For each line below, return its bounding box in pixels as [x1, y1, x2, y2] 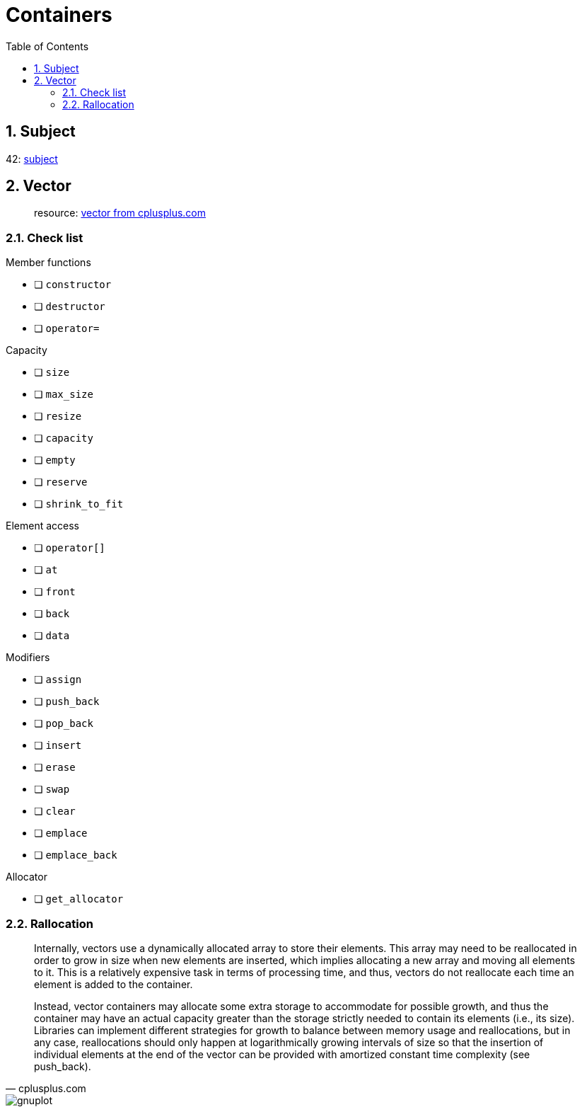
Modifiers [6, 651, 50, 664]
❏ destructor [34, 300, 105, 313]
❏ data [34, 629, 70, 642]
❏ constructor [34, 278, 112, 291]
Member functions [6, 256, 91, 269]
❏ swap [34, 783, 70, 796]
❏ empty [34, 454, 76, 466]
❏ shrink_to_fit [34, 498, 124, 510]
